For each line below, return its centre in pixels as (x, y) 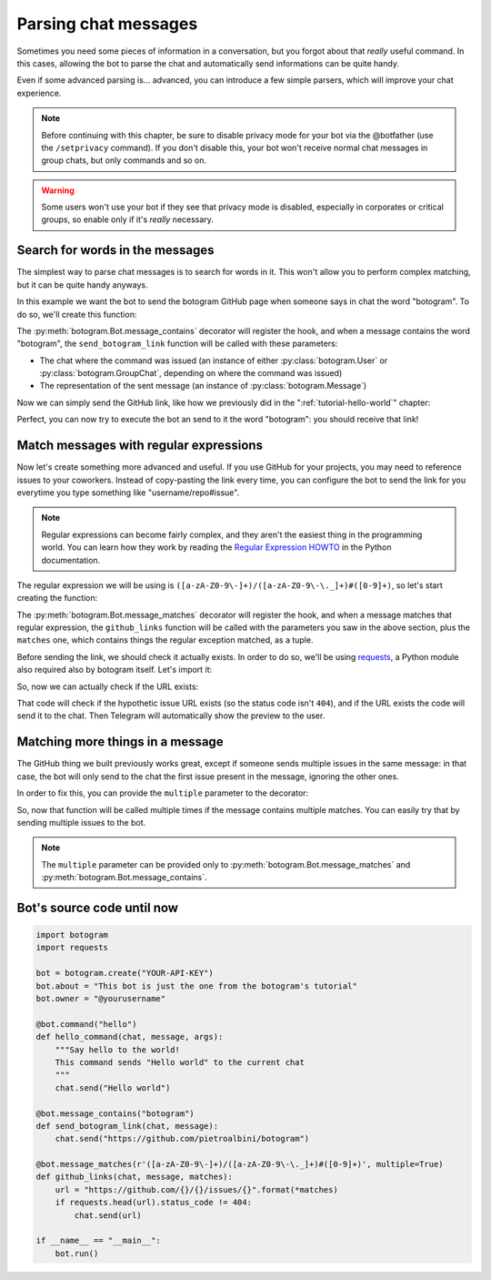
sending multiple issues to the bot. (81, 822)
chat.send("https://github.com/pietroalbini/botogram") (182, 1139)
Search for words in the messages (115, 250)
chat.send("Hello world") (113, 1087)
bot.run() (77, 1253)
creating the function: (57, 598)
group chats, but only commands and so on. (124, 160)
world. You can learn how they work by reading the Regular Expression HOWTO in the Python (216, 547)
